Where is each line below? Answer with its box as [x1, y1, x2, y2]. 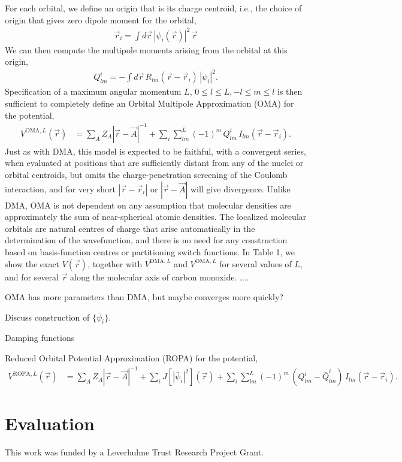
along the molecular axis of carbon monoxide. [70, 270, 237, 283]
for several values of [219, 257, 292, 270]
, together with [87, 257, 143, 270]
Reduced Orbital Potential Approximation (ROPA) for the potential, [5, 352, 258, 364]
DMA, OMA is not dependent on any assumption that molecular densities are [5, 198, 291, 211]
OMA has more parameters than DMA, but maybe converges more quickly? [5, 291, 283, 303]
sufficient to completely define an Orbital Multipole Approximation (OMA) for [5, 97, 294, 110]
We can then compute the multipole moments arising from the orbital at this [5, 43, 288, 56]
